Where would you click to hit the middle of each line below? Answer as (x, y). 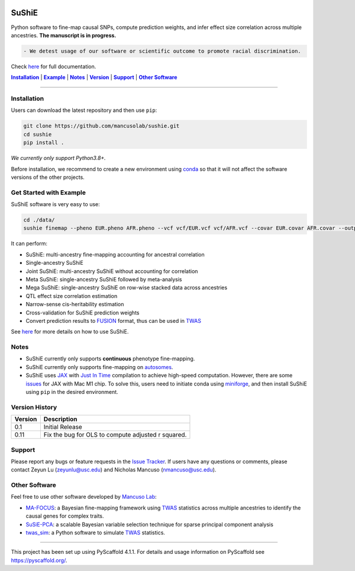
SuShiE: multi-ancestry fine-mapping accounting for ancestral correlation (115, 254)
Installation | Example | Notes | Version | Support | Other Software (94, 78)
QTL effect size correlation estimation (72, 296)
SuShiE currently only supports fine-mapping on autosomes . (99, 367)
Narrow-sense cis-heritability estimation (75, 304)
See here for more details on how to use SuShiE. (70, 332)
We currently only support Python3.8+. (58, 158)
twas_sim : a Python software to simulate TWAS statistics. (96, 532)
